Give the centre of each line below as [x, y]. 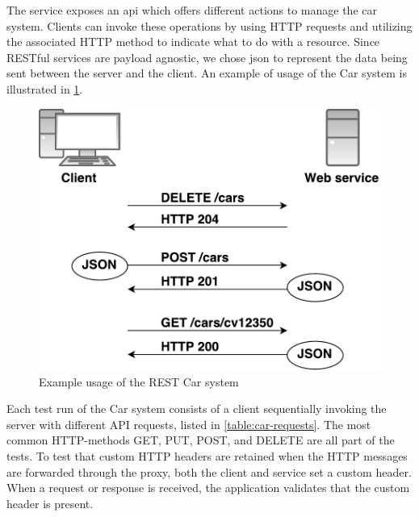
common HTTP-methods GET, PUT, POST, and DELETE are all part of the [201, 440]
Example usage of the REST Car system [139, 381]
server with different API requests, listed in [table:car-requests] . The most [189, 424]
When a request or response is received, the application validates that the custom [208, 488]
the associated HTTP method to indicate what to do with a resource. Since [193, 42]
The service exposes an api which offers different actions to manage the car [192, 10]
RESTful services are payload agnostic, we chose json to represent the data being [207, 57]
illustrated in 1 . [45, 88]
